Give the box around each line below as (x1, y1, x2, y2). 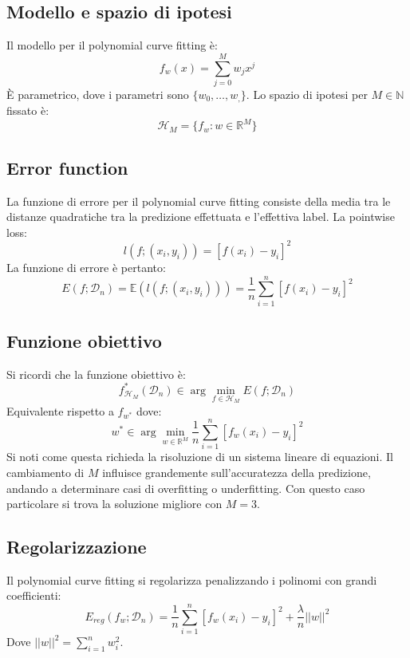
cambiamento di (6, 463, 85, 480)
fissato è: (6, 102, 49, 119)
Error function (6, 155, 128, 179)
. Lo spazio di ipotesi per (246, 85, 368, 102)
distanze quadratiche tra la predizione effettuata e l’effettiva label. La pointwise (6, 208, 395, 225)
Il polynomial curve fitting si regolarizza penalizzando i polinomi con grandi (6, 571, 377, 588)
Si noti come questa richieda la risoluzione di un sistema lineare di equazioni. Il (6, 448, 393, 465)
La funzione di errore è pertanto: (6, 258, 166, 275)
